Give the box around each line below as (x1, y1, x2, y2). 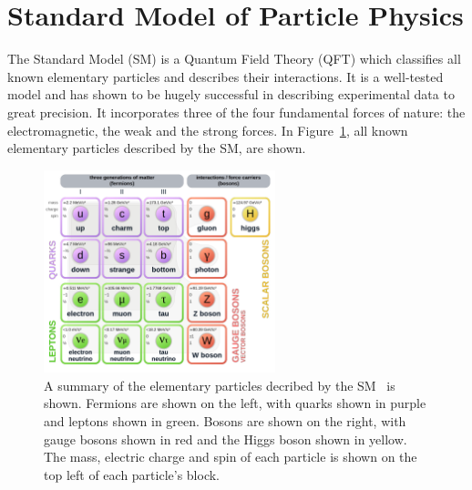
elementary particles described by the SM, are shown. (7, 138, 306, 158)
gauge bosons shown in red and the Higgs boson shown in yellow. (44, 429, 407, 448)
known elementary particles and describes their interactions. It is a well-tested (7, 66, 444, 86)
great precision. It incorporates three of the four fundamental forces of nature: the (7, 102, 466, 121)
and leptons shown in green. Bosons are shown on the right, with (44, 412, 406, 431)
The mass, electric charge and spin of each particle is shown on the (44, 447, 417, 466)
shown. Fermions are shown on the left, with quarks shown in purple (44, 393, 426, 413)
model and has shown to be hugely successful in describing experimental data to (7, 85, 455, 104)
